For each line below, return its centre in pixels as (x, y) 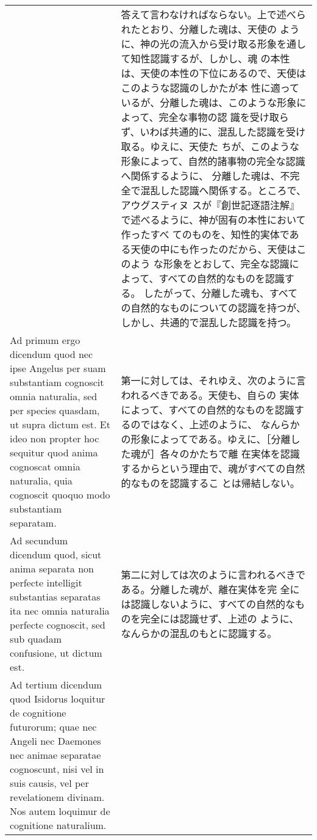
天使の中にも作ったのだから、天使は (214, 249)
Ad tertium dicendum (56, 685)
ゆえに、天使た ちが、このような (225, 146)
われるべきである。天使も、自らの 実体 (210, 395)
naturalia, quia (41, 480)
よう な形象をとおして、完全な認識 (210, 264)
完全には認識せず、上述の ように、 (220, 619)
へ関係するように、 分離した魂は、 (201, 176)
